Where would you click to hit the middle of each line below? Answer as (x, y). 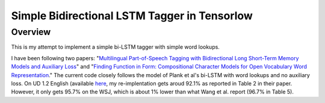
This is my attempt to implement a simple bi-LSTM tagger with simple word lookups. (115, 47)
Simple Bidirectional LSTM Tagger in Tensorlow (132, 16)
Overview (31, 32)
